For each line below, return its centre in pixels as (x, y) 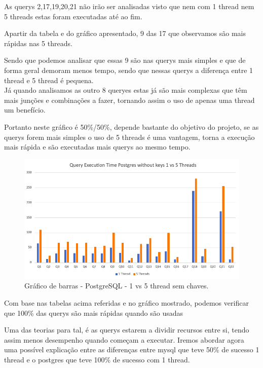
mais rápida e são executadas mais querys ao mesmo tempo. (97, 147)
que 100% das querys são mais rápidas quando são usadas (94, 312)
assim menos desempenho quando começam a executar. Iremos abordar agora (124, 339)
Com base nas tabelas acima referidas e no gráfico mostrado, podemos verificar (126, 303)
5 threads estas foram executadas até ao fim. (73, 16)
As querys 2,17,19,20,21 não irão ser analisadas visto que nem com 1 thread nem (129, 6)
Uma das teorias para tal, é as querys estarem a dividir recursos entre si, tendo (127, 330)
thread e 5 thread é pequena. (49, 80)
